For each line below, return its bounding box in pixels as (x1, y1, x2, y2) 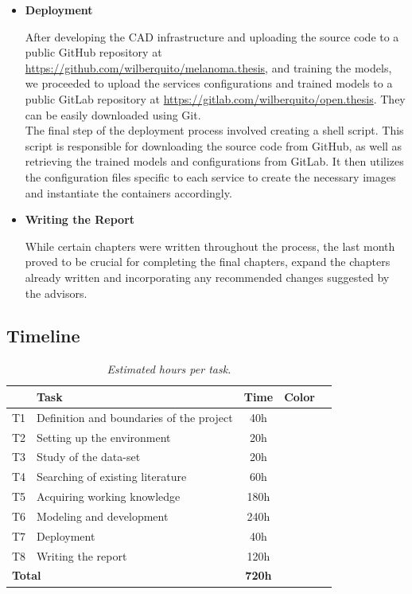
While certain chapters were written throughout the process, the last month (25, 237, 395, 254)
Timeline (6, 323, 80, 348)
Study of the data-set (37, 448, 141, 465)
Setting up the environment (37, 428, 171, 445)
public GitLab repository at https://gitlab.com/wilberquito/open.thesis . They (25, 90, 406, 107)
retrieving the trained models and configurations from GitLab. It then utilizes (25, 153, 404, 170)
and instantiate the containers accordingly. (25, 184, 232, 201)
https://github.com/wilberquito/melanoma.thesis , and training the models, (25, 59, 392, 76)
